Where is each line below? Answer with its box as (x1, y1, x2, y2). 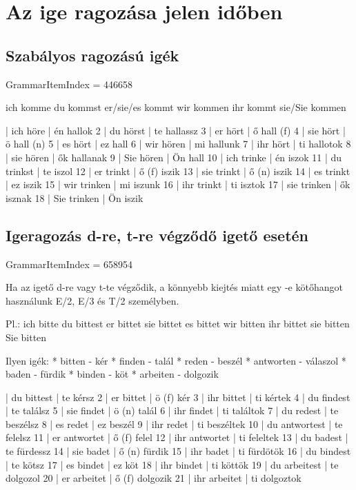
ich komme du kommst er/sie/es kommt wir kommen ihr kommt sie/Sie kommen (6, 100, 346, 114)
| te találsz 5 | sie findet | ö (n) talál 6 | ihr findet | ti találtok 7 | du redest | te (6, 403, 339, 418)
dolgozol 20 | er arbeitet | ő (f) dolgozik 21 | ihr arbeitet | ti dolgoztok (6, 471, 301, 485)
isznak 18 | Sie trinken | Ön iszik (6, 190, 144, 205)
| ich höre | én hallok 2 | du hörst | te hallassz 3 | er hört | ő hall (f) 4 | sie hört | (6, 123, 346, 137)
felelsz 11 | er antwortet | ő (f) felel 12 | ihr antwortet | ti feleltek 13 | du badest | (6, 430, 348, 445)
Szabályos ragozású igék (6, 44, 179, 65)
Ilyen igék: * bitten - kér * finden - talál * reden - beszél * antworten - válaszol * (6, 353, 346, 367)
